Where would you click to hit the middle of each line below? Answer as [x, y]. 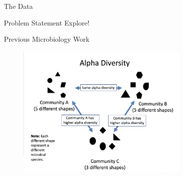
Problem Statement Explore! [47, 22]
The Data [18, 6]
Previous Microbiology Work [47, 39]
